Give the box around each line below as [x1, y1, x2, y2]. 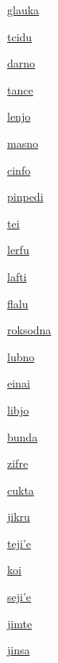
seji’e [7, 588, 32, 605]
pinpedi [7, 188, 44, 205]
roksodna [7, 322, 52, 338]
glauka [7, 2, 40, 17]
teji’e [7, 534, 31, 551]
